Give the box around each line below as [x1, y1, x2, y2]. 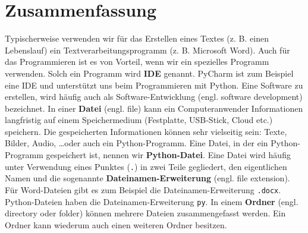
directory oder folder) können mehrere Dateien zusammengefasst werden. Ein [5, 207, 286, 219]
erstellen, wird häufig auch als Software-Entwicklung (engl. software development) [5, 90, 303, 103]
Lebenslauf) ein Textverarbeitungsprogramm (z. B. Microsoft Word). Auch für [5, 43, 290, 56]
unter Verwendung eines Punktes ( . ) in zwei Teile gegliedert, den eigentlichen [5, 160, 287, 172]
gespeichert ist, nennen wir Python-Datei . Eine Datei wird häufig [46, 149, 291, 161]
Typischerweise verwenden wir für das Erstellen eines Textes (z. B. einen [5, 32, 269, 45]
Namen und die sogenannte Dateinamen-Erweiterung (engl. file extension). [5, 172, 290, 184]
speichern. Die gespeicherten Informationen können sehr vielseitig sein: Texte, [5, 125, 287, 137]
